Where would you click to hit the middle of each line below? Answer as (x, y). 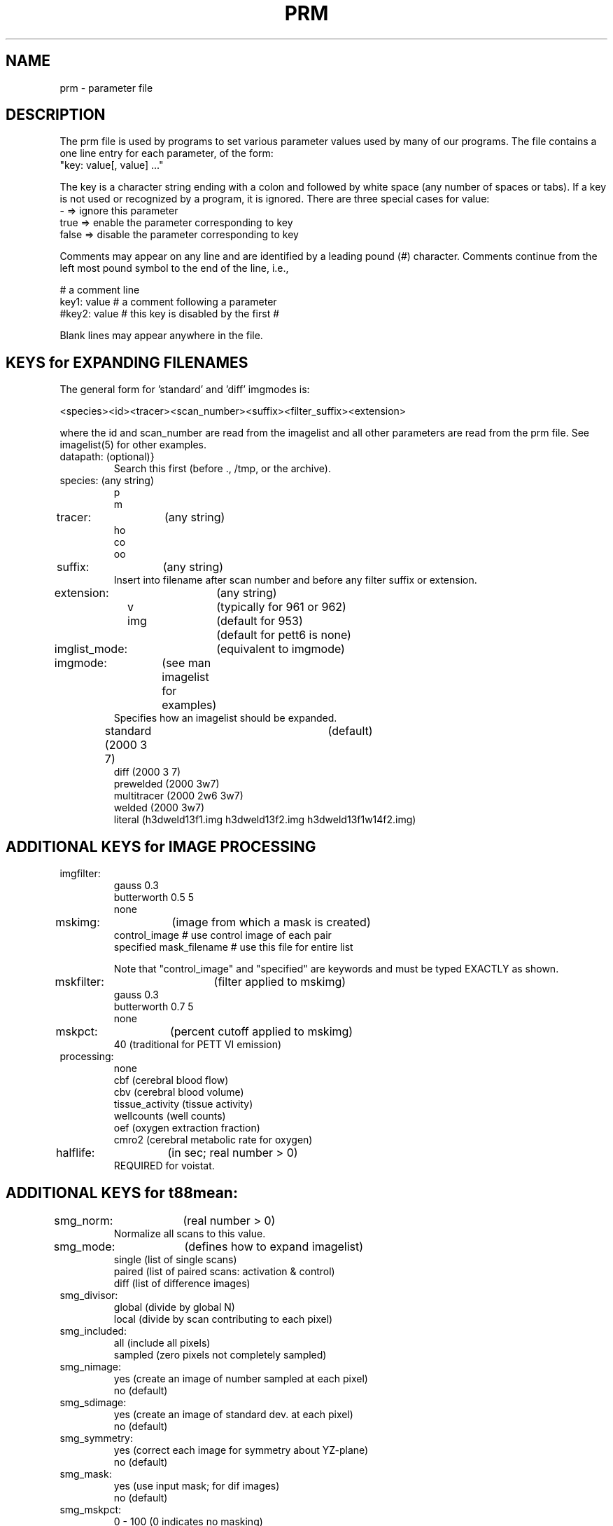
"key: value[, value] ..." (112, 165)
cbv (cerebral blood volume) (179, 1092)
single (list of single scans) (175, 1259)
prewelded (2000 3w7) (167, 784)
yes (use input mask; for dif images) (197, 1485)
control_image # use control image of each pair (223, 935)
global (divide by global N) (174, 1307)
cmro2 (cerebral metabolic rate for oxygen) (213, 1140)
